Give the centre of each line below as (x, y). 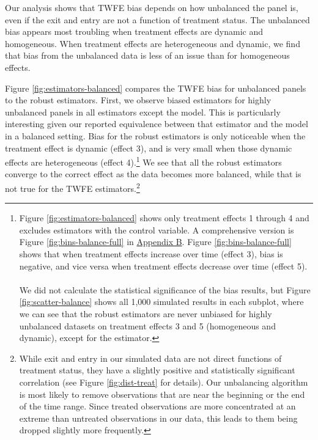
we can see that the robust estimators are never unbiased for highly (146, 313)
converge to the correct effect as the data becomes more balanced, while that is (153, 174)
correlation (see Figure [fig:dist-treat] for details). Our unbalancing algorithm (164, 382)
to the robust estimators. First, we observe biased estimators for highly (138, 100)
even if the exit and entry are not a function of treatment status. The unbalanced (157, 19)
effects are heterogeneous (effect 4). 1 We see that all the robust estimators (143, 161)
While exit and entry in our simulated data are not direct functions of (150, 358)
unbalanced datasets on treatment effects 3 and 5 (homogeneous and (147, 325)
